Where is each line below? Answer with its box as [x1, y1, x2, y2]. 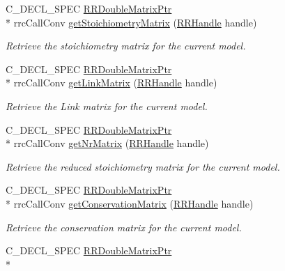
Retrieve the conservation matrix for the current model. [6, 219, 242, 234]
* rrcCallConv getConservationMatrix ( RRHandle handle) [6, 196, 254, 210]
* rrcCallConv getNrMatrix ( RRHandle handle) [6, 136, 209, 150]
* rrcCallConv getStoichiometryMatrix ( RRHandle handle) [6, 15, 257, 29]
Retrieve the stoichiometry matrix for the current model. [6, 38, 246, 53]
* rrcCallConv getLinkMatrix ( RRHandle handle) [6, 75, 217, 90]
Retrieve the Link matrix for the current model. [6, 98, 208, 113]
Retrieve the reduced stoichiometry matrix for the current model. [6, 159, 280, 173]
